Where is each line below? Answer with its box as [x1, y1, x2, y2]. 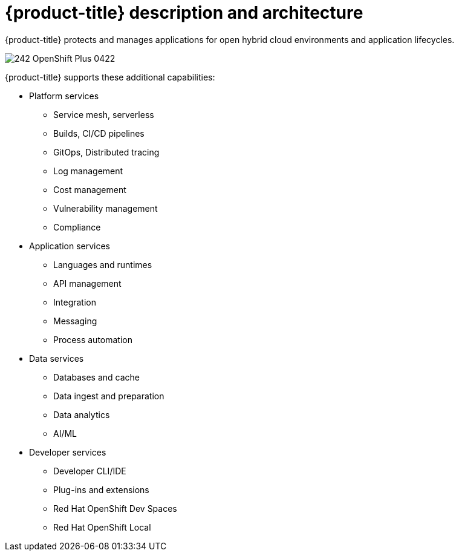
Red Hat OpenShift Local [53, 522, 151, 532]
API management [53, 278, 122, 289]
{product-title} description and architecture [5, 2, 363, 23]
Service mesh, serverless [53, 109, 154, 120]
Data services [29, 353, 84, 364]
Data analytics [53, 409, 110, 420]
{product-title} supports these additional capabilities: [5, 71, 215, 82]
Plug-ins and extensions [53, 484, 149, 495]
